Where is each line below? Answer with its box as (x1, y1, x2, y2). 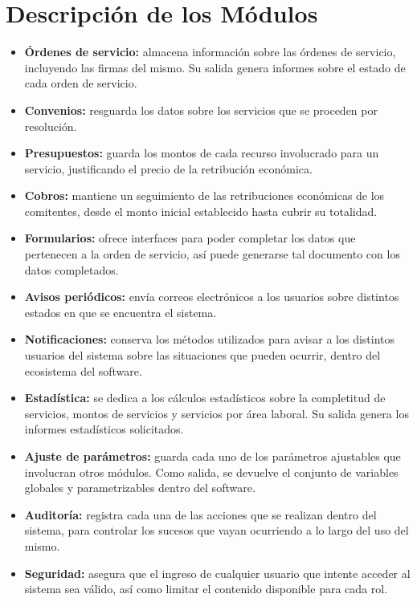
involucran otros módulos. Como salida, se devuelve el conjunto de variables (24, 463, 399, 480)
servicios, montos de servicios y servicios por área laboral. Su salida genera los (24, 405, 409, 421)
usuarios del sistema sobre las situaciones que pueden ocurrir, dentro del (24, 347, 381, 364)
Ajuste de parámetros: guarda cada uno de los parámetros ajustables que (24, 448, 401, 464)
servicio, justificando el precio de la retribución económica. (24, 160, 313, 177)
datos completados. (24, 261, 119, 278)
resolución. (24, 117, 77, 134)
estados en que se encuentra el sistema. (24, 303, 217, 320)
